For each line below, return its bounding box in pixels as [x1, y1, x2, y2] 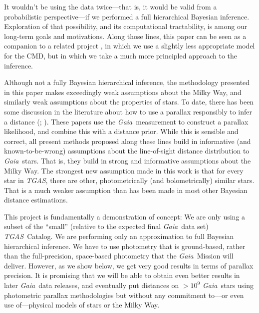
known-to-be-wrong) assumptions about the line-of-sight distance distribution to [4, 145, 250, 156]
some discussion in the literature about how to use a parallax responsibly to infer [4, 106, 252, 116]
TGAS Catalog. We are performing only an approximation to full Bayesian [4, 231, 234, 241]
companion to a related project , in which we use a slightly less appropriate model [4, 40, 255, 51]
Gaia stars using [202, 280, 254, 290]
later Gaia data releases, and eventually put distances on [4, 280, 179, 290]
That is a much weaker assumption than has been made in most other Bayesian [4, 184, 248, 195]
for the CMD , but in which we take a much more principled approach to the [4, 50, 238, 60]
